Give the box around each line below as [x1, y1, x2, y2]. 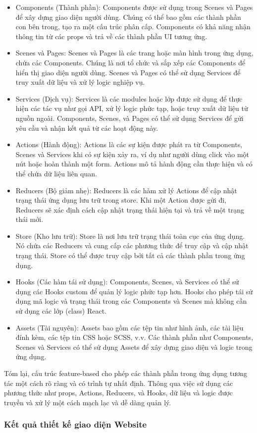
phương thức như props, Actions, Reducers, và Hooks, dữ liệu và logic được [4, 387, 233, 398]
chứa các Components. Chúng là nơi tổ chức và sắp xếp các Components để [15, 57, 246, 67]
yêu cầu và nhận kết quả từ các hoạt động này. [15, 122, 158, 133]
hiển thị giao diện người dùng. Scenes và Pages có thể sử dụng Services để [15, 67, 241, 77]
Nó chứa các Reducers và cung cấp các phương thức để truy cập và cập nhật [15, 240, 249, 251]
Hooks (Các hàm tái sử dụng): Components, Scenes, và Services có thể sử [15, 276, 239, 287]
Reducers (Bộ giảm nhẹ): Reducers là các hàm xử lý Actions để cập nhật [15, 185, 237, 195]
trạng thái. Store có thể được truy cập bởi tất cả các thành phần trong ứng [15, 250, 245, 261]
